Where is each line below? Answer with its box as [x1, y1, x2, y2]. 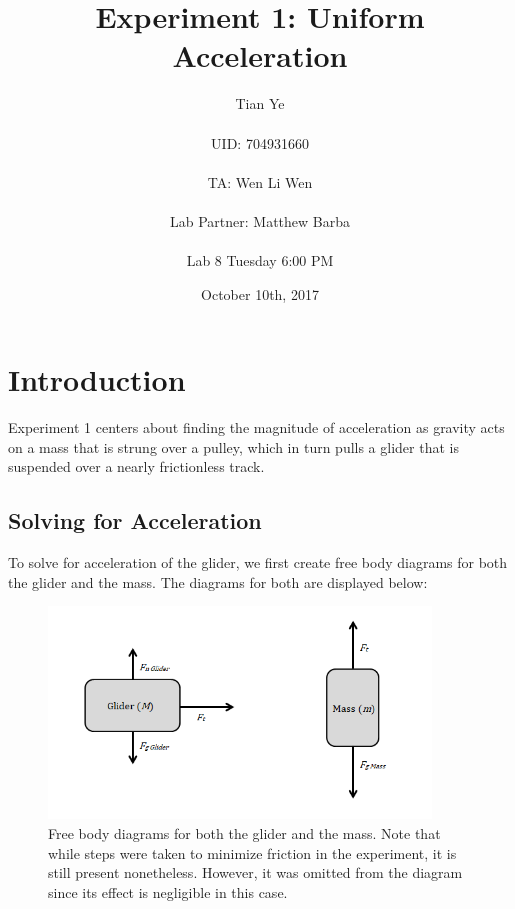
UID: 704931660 [211, 132, 309, 153]
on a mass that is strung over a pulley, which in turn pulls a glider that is [8, 436, 459, 457]
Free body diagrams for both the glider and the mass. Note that [48, 823, 441, 844]
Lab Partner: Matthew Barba [170, 210, 350, 231]
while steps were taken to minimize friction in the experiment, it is [48, 842, 457, 863]
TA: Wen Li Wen [207, 171, 313, 192]
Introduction [8, 359, 186, 400]
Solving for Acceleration [8, 505, 262, 536]
